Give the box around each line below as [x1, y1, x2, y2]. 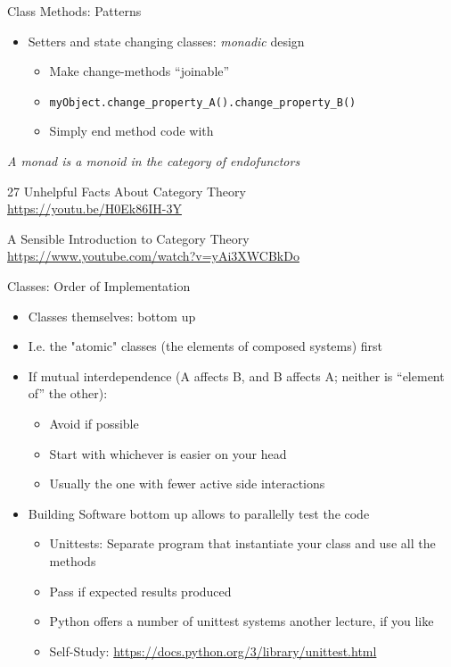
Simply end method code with [49, 121, 214, 140]
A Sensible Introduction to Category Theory [7, 229, 250, 247]
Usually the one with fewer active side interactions [49, 474, 325, 493]
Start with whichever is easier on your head [49, 444, 287, 463]
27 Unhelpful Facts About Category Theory [7, 181, 246, 200]
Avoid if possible [49, 413, 139, 432]
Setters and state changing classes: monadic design [28, 31, 305, 50]
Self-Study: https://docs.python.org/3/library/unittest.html [49, 641, 377, 660]
